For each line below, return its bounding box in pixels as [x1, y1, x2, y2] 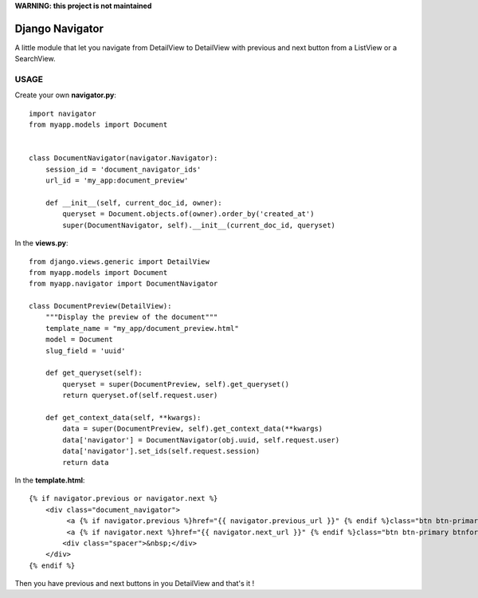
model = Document [45, 335, 113, 344]
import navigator [29, 108, 96, 118]
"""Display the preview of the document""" [45, 313, 218, 322]
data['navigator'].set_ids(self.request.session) [62, 447, 261, 456]
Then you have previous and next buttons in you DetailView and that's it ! [14, 579, 255, 588]
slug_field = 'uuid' [45, 346, 126, 355]
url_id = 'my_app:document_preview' [45, 176, 189, 185]
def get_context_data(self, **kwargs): [45, 413, 202, 422]
